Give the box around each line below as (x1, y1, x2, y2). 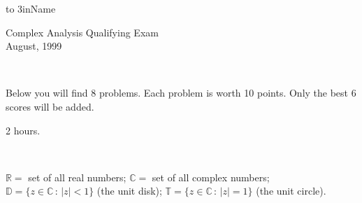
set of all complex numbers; (152, 169, 270, 184)
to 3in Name (6, 1, 56, 15)
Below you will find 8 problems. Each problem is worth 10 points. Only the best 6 (6, 85, 356, 100)
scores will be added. (6, 99, 94, 113)
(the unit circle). (256, 183, 326, 198)
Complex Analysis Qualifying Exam (6, 24, 159, 39)
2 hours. (6, 122, 41, 137)
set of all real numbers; (28, 169, 126, 184)
